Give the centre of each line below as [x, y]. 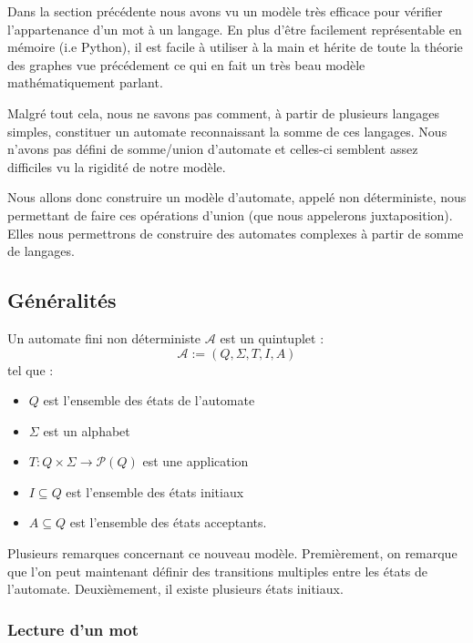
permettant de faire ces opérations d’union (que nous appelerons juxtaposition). [230, 214]
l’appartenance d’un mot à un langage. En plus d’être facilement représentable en [235, 29]
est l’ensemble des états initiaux [155, 491]
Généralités [62, 300]
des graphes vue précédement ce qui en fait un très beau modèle [186, 64]
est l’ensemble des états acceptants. [168, 522]
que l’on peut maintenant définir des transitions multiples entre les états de [218, 571]
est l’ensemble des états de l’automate [149, 400]
